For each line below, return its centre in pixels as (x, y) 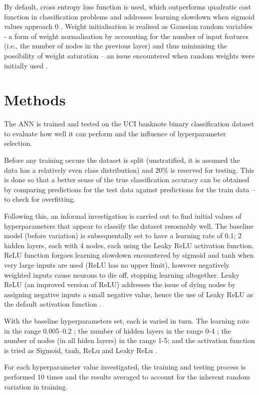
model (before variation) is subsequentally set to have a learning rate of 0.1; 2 (123, 235)
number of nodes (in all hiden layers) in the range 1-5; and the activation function (129, 340)
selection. (18, 143)
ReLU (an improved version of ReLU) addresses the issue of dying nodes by (120, 284)
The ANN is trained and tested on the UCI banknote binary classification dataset (129, 124)
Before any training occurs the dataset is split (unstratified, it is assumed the (122, 160)
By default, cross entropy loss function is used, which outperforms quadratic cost (128, 6)
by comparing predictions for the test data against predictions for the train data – (130, 189)
